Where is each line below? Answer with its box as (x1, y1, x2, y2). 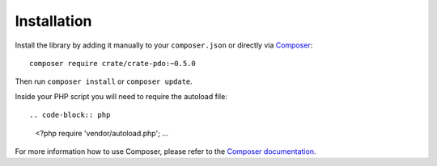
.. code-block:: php (29, 110, 111, 120)
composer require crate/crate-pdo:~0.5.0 (29, 59, 196, 68)
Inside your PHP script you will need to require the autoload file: (15, 91, 228, 101)
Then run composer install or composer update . (15, 77, 193, 86)
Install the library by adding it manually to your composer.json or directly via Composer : (15, 40, 313, 50)
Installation (15, 12, 92, 30)
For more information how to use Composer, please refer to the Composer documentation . (15, 146, 316, 156)
